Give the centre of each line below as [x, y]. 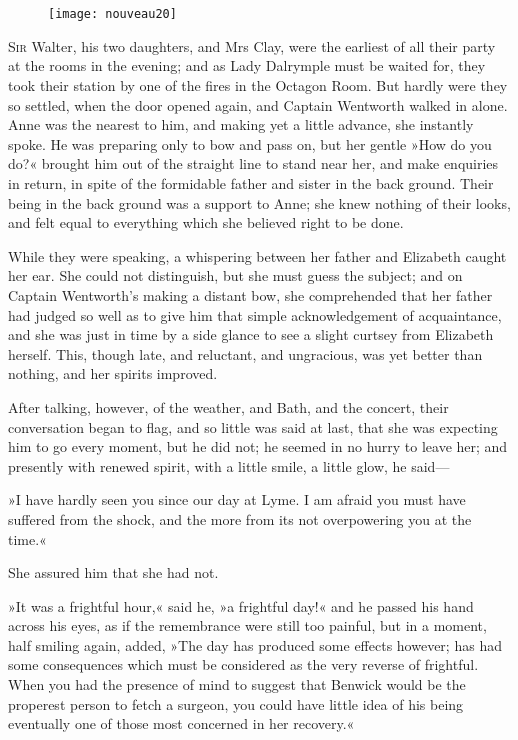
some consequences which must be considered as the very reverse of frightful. [243, 664]
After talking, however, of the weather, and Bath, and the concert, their [228, 406]
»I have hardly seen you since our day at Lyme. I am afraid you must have [237, 499]
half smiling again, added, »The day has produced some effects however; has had [255, 644]
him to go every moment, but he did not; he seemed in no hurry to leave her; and [258, 446]
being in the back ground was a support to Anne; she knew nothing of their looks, [259, 202]
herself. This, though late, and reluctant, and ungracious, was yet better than [245, 353]
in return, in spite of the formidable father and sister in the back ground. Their [251, 183]
